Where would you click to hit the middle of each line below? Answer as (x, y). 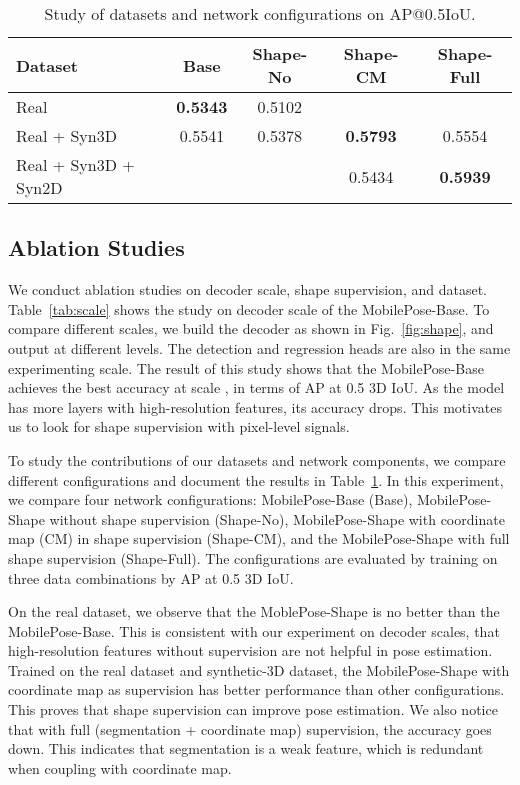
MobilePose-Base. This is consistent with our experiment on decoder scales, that (254, 630)
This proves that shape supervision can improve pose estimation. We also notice (253, 709)
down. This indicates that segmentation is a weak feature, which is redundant (246, 748)
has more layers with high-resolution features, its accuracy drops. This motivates (255, 406)
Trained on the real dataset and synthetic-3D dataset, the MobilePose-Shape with (259, 669)
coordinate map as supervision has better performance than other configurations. (256, 689)
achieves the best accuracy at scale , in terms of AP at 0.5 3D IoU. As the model (256, 387)
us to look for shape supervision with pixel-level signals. (179, 426)
